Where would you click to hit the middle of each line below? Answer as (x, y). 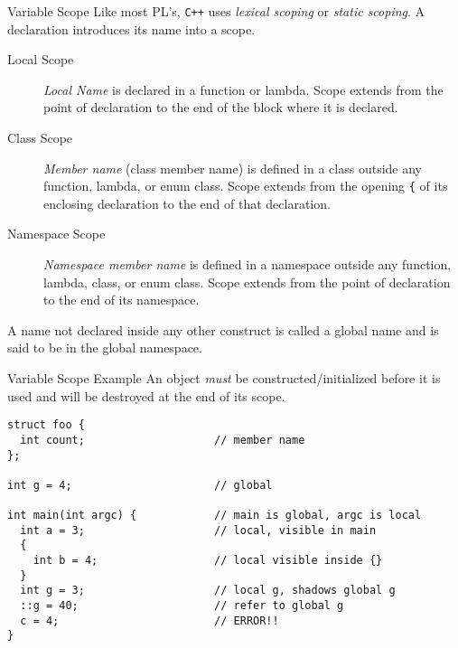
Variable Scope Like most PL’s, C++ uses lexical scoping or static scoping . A (216, 11)
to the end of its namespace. (122, 300)
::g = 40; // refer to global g (182, 606)
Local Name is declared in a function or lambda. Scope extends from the (243, 89)
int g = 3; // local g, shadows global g (208, 591)
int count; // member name (163, 440)
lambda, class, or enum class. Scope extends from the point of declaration (247, 282)
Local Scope (41, 59)
